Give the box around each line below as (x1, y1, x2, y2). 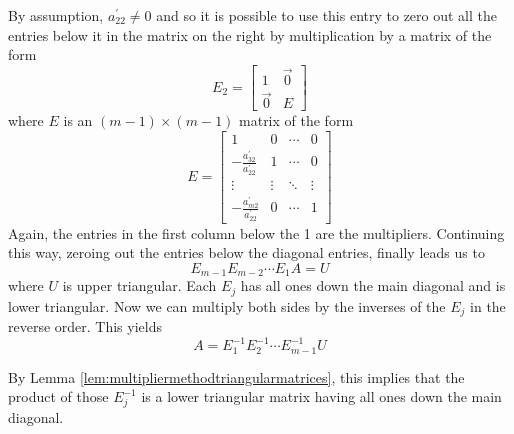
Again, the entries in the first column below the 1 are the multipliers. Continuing (8, 222, 505, 243)
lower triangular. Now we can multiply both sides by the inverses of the (8, 295, 446, 316)
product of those (8, 386, 109, 407)
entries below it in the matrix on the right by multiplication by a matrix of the (8, 24, 492, 45)
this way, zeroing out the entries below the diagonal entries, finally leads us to (8, 242, 485, 263)
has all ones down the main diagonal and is (240, 275, 506, 296)
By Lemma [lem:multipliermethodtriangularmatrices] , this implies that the (8, 366, 465, 387)
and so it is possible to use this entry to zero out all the (156, 5, 497, 25)
